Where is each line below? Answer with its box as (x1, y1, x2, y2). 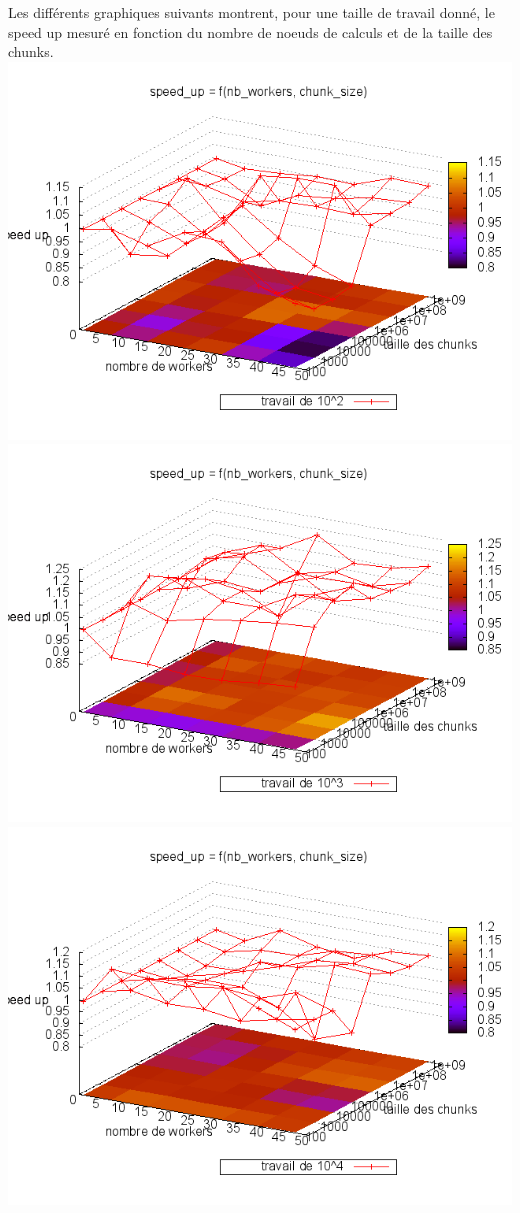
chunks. (8, 41, 54, 62)
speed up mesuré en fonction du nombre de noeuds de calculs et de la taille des (8, 21, 493, 42)
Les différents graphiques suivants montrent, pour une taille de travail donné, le (8, 2, 495, 22)
